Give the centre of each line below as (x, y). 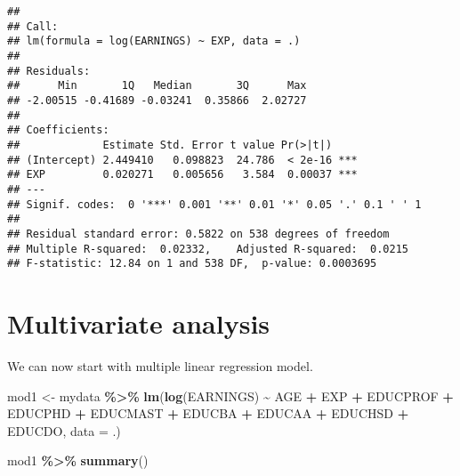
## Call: (33, 26)
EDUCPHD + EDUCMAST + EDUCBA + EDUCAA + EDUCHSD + (208, 413)
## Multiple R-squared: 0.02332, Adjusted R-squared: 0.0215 (208, 249)
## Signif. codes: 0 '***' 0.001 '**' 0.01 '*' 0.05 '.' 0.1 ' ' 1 (214, 204)
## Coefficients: (58, 130)
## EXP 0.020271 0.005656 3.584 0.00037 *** (182, 175)
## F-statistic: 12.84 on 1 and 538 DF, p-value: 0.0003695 (192, 264)
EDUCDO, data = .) (64, 430)
